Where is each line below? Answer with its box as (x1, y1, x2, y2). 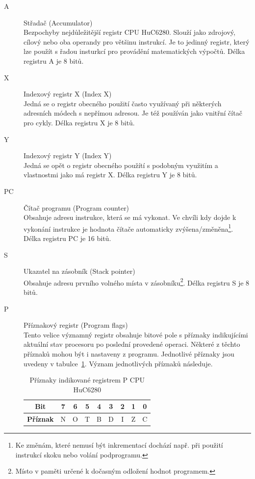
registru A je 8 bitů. (24, 55, 84, 66)
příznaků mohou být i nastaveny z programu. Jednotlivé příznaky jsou (24, 348, 234, 359)
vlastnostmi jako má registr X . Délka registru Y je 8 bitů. (24, 169, 197, 180)
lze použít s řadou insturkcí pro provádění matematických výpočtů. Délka (24, 46, 245, 56)
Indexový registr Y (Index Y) (24, 150, 112, 161)
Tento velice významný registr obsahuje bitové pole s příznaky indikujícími (24, 329, 248, 339)
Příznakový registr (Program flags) (24, 320, 128, 330)
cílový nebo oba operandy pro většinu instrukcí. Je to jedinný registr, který (24, 36, 250, 47)
